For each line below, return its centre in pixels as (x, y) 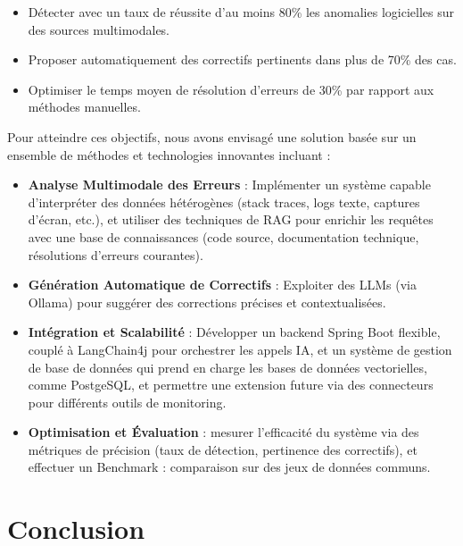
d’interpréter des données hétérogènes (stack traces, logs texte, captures (224, 202)
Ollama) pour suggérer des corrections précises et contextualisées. (207, 302)
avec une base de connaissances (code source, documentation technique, (223, 236)
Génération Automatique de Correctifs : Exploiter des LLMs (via (222, 285)
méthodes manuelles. (84, 107)
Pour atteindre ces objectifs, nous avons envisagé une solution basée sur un (212, 136)
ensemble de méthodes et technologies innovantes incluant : (169, 154)
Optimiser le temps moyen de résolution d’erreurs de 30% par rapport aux (231, 89)
